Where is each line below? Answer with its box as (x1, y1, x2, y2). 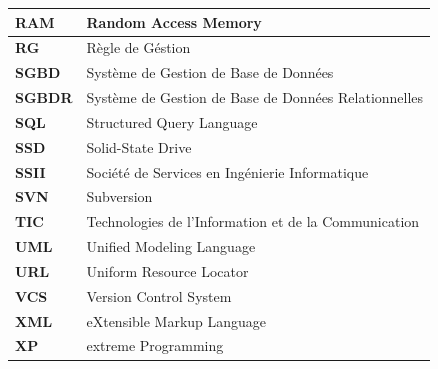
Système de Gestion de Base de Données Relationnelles (86, 87, 424, 108)
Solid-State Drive (86, 136, 192, 157)
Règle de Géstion (86, 37, 191, 58)
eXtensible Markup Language (86, 310, 267, 331)
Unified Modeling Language (86, 236, 256, 257)
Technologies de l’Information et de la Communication (86, 211, 420, 232)
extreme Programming (86, 335, 224, 356)
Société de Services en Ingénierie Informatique (86, 161, 369, 182)
